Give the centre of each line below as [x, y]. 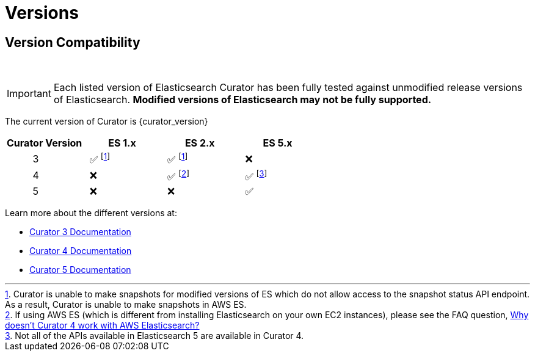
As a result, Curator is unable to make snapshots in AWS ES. [126, 304]
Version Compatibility [73, 42]
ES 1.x [122, 143]
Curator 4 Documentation [81, 250]
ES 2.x [200, 143]
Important [29, 94]
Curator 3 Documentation [80, 231]
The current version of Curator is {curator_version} [107, 122]
